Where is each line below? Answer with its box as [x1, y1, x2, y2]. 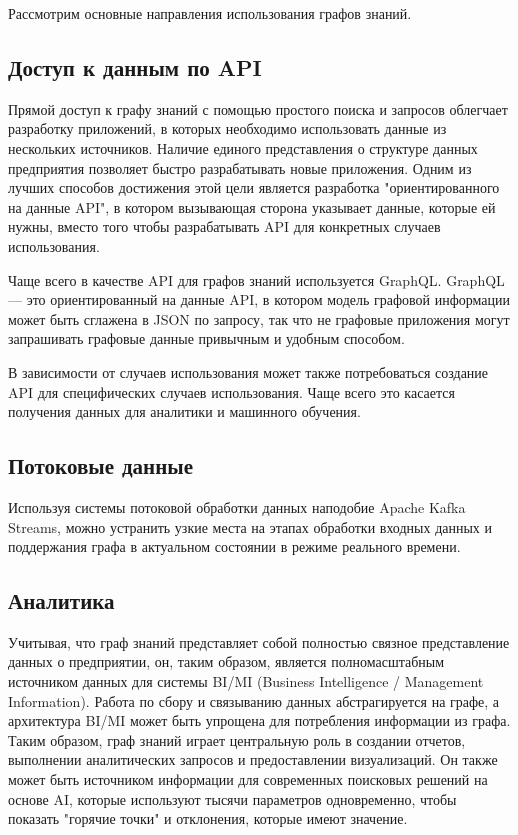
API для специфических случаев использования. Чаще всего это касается [8, 381, 455, 402]
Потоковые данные [8, 450, 194, 481]
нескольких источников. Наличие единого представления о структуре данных [8, 137, 478, 158]
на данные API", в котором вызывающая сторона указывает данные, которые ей [8, 196, 496, 217]
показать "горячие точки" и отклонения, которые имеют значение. [8, 808, 408, 829]
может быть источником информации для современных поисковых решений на [8, 769, 488, 790]
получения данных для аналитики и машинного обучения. [8, 401, 361, 422]
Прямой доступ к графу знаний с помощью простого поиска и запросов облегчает [8, 98, 508, 119]
